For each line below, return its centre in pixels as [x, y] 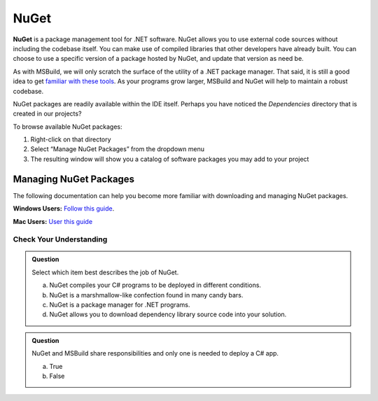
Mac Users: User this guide [53, 221]
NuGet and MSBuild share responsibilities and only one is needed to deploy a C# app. [155, 353]
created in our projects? [47, 114]
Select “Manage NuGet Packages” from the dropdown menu [117, 149]
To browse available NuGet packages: [68, 127]
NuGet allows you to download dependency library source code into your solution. [168, 314]
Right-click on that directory [71, 139]
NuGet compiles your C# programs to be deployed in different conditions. [155, 285]
